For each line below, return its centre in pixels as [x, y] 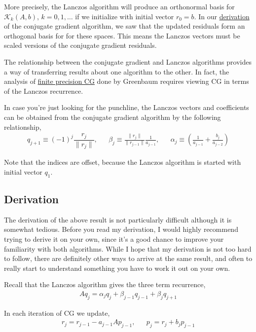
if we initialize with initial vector [125, 16]
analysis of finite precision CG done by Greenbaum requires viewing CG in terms [127, 81]
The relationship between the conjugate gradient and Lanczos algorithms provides [128, 61]
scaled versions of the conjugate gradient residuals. [80, 45]
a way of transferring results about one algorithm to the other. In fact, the [117, 71]
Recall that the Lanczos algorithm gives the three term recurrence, [105, 284]
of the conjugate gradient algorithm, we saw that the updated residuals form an [125, 26]
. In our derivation [222, 16]
